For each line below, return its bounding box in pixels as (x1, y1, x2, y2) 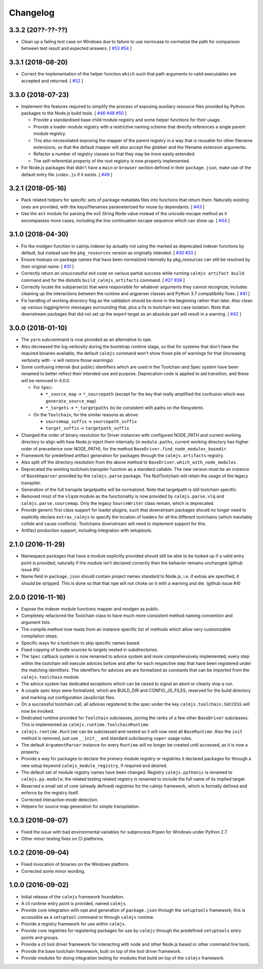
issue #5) (21, 566, 40, 572)
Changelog (9, 7, 55, 18)
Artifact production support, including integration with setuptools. (21, 527, 153, 533)
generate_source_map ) (45, 398, 96, 404)
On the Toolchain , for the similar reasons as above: (33, 411, 139, 417)
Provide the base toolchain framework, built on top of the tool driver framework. (21, 948, 182, 954)
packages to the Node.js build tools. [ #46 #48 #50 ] (21, 110, 127, 116)
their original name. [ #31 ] (21, 263, 74, 269)
